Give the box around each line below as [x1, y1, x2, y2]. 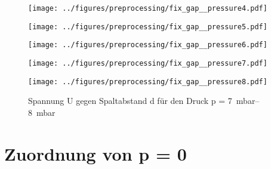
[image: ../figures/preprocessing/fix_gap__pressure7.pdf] [28, 59, 267, 67]
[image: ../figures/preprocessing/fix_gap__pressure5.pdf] [28, 22, 267, 31]
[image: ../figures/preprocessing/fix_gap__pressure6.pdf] [28, 41, 267, 50]
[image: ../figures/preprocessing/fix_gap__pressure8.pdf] [28, 77, 267, 86]
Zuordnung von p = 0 [4, 141, 187, 165]
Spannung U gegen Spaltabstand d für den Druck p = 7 [28, 94, 232, 107]
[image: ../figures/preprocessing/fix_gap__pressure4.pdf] [28, 4, 267, 13]
